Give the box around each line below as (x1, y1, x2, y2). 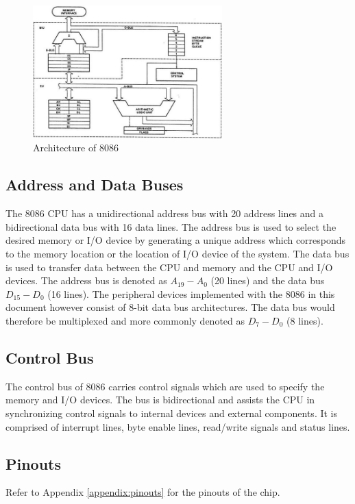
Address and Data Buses (5, 174, 184, 195)
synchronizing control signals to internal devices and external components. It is (5, 405, 338, 420)
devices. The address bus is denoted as (5, 273, 167, 288)
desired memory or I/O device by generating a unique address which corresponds (5, 233, 346, 247)
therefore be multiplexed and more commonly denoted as (5, 313, 245, 327)
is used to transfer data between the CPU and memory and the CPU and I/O (5, 260, 333, 274)
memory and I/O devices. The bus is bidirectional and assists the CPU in (5, 392, 315, 407)
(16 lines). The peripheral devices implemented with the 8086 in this (47, 286, 335, 301)
